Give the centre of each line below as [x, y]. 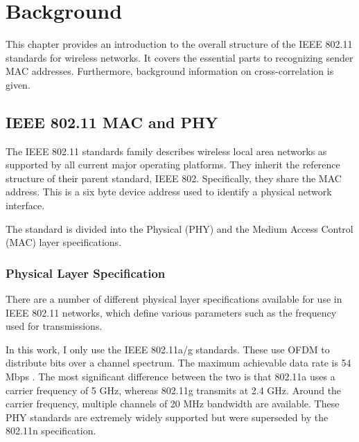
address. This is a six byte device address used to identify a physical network [169, 192]
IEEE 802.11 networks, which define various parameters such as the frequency [171, 312]
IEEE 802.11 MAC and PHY [112, 122]
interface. [25, 205]
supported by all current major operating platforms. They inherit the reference [173, 165]
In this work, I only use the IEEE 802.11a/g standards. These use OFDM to [168, 349]
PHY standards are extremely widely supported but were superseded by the [167, 417]
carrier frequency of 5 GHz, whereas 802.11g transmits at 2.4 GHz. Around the [174, 390]
